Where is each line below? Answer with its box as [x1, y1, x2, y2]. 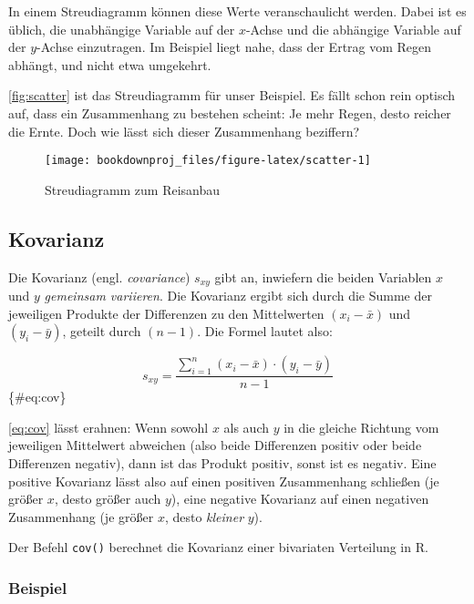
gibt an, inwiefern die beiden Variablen [214, 267, 432, 286]
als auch [223, 417, 270, 436]
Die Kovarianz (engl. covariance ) [8, 267, 191, 286]
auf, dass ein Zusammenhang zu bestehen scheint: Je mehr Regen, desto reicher [8, 103, 451, 122]
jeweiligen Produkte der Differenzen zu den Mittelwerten [8, 303, 325, 322]
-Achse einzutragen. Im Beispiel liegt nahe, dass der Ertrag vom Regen [36, 37, 432, 56]
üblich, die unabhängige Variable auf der [8, 19, 235, 38]
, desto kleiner [164, 507, 244, 526]
